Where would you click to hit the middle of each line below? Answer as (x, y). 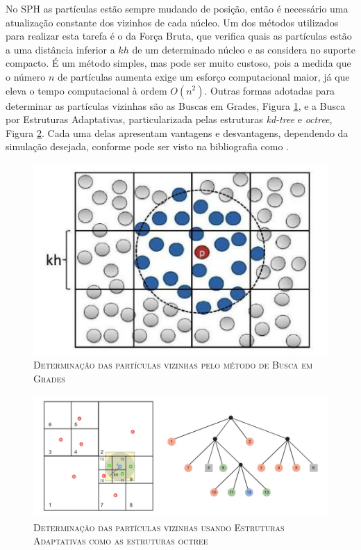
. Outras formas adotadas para (269, 90)
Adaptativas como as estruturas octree (121, 541)
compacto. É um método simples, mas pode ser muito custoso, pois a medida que (178, 63)
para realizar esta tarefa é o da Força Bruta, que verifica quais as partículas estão (179, 36)
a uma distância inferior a (60, 49)
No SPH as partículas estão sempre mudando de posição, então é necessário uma (177, 8)
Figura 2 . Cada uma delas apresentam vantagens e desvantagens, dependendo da (177, 132)
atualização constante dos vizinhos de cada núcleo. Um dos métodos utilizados (172, 22)
